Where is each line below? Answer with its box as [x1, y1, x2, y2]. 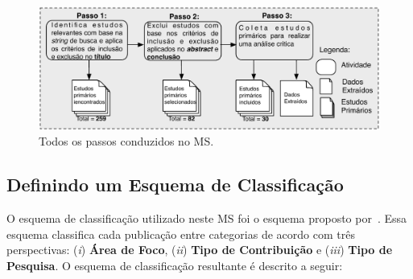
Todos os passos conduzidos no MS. [39, 133, 214, 150]
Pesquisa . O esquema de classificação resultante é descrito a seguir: [6, 256, 343, 273]
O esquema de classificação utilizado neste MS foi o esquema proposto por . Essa [6, 210, 407, 226]
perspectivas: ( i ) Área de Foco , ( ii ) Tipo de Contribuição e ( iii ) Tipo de [6, 241, 393, 258]
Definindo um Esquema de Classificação [6, 172, 344, 197]
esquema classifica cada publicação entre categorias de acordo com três [6, 225, 355, 242]
